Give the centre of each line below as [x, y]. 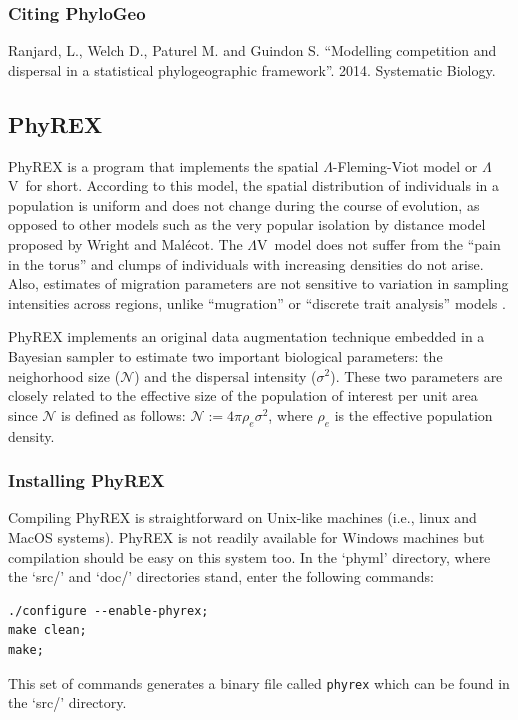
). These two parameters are [416, 375]
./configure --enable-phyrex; [108, 610]
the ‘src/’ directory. [67, 702]
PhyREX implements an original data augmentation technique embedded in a [246, 336]
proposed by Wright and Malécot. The [125, 243]
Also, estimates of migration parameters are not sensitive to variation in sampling [258, 283]
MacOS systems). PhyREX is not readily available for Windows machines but [246, 536]
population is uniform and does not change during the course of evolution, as [244, 204]
